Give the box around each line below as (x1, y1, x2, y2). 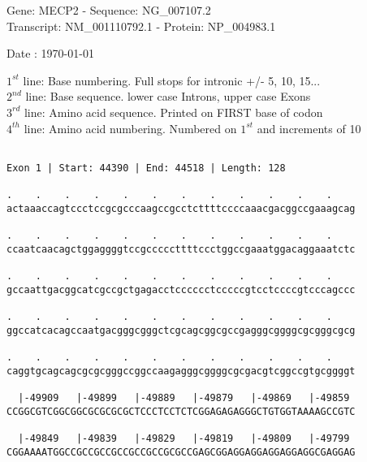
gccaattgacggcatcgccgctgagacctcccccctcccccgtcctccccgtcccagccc (6, 283, 356, 296)
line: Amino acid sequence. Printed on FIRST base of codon (24, 103, 323, 120)
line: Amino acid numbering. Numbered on (24, 119, 237, 136)
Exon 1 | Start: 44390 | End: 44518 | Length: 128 (6, 162, 286, 174)
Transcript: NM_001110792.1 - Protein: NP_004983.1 (6, 17, 276, 34)
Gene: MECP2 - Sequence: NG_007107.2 (6, 2, 211, 18)
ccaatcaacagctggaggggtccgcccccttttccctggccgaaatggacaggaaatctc (6, 243, 356, 255)
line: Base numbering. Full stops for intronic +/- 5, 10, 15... (23, 71, 321, 89)
